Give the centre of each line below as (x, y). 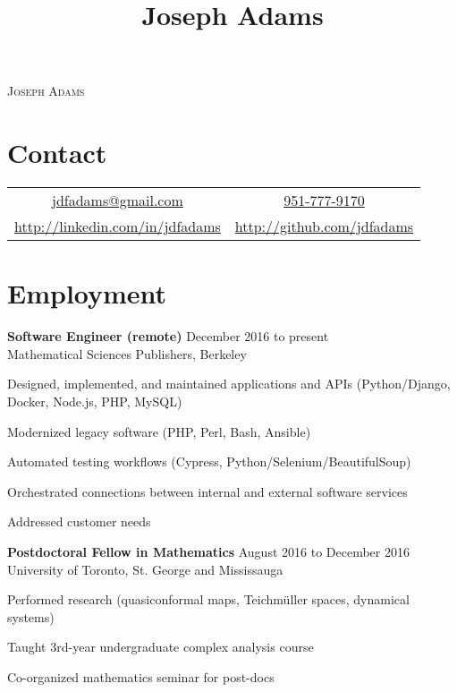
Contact (57, 153)
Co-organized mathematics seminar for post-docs (141, 676)
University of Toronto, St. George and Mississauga (145, 569)
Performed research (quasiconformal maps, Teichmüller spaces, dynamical (208, 599)
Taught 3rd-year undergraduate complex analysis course (161, 647)
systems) (31, 616)
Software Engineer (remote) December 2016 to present (168, 336)
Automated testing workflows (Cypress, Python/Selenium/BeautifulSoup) (209, 461)
